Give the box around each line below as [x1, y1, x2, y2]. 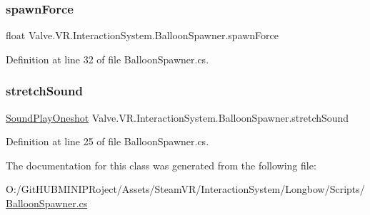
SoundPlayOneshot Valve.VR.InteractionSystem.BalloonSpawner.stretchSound [6, 110, 349, 125]
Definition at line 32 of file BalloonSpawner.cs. [6, 51, 209, 66]
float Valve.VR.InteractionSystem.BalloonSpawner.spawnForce [6, 28, 279, 43]
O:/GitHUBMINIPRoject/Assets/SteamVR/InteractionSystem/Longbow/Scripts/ [6, 182, 365, 196]
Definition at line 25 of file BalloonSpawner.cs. [6, 134, 209, 149]
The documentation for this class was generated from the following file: [6, 157, 316, 172]
